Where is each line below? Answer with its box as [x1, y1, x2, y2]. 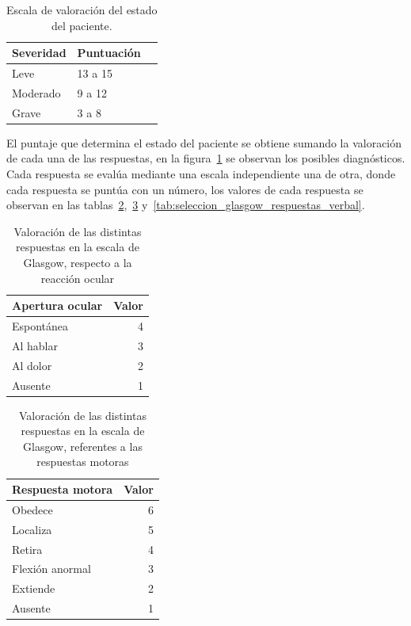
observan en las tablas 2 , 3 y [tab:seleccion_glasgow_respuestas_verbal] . [6, 197, 365, 213]
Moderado [12, 84, 61, 101]
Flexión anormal [12, 560, 91, 577]
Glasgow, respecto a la [23, 254, 132, 270]
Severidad [12, 44, 67, 61]
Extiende [12, 580, 55, 597]
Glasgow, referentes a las [23, 437, 143, 454]
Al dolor [12, 357, 52, 373]
